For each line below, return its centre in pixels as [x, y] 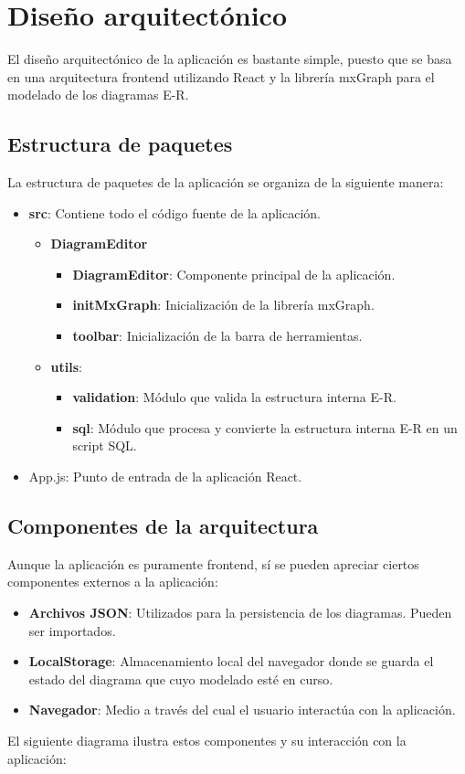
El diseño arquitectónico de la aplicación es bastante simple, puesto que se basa [230, 59]
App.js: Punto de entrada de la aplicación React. [165, 477]
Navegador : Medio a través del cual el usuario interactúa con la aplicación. [242, 710]
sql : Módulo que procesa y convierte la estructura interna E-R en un [265, 427]
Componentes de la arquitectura [163, 526]
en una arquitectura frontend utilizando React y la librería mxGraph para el [221, 76]
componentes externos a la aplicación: [113, 582]
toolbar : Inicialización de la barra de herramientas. [217, 336]
